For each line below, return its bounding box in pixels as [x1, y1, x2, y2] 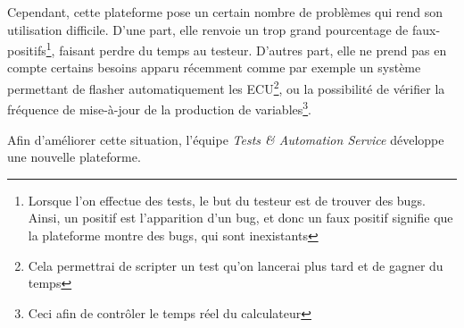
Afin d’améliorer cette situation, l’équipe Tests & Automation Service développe [7, 130, 444, 148]
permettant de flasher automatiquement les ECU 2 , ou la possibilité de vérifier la [7, 77, 445, 97]
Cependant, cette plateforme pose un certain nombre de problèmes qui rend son [7, 3, 443, 21]
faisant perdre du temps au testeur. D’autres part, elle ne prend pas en [59, 40, 447, 59]
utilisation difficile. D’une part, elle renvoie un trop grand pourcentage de [7, 20, 409, 38]
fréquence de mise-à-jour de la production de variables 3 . [7, 97, 312, 118]
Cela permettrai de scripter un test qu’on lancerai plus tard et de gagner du [28, 256, 443, 274]
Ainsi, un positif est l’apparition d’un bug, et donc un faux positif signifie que [28, 208, 453, 227]
